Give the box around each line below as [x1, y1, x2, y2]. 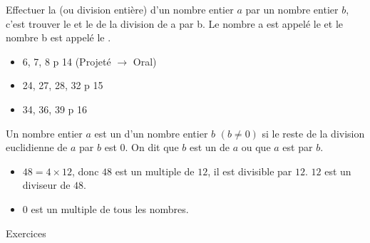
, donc [72, 163, 99, 178]
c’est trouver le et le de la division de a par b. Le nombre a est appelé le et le [6, 16, 344, 31]
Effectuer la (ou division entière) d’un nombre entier [6, 2, 234, 16]
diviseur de [22, 177, 71, 192]
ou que [241, 140, 271, 155]
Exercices [6, 225, 46, 240]
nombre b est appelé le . [6, 30, 111, 45]
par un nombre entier [245, 2, 339, 16]
